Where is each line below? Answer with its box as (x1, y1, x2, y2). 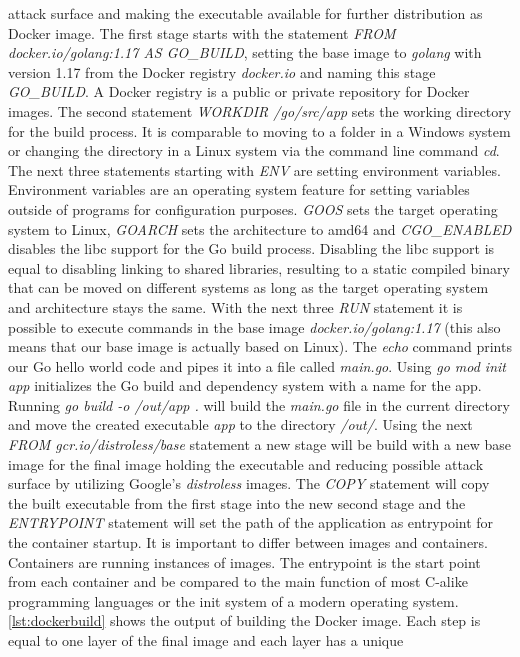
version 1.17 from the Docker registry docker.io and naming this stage (8, 61, 436, 82)
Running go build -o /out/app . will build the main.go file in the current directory (8, 394, 510, 415)
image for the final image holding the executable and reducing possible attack (8, 453, 484, 474)
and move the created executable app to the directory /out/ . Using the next (8, 414, 473, 435)
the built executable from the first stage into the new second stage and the (8, 492, 466, 513)
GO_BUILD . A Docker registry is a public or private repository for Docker (8, 81, 470, 102)
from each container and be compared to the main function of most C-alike (8, 571, 468, 592)
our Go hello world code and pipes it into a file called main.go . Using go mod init (8, 355, 506, 376)
